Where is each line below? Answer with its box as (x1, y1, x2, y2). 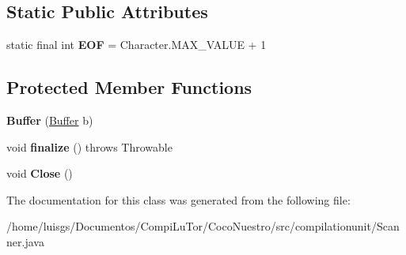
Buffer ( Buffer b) (6, 112, 93, 128)
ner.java (6, 233, 44, 249)
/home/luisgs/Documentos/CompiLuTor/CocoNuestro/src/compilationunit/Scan (6, 218, 400, 234)
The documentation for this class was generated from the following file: (6, 191, 351, 208)
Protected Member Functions (6, 75, 252, 99)
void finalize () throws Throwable (6, 138, 173, 155)
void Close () (6, 165, 73, 182)
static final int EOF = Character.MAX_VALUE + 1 (6, 36, 267, 53)
